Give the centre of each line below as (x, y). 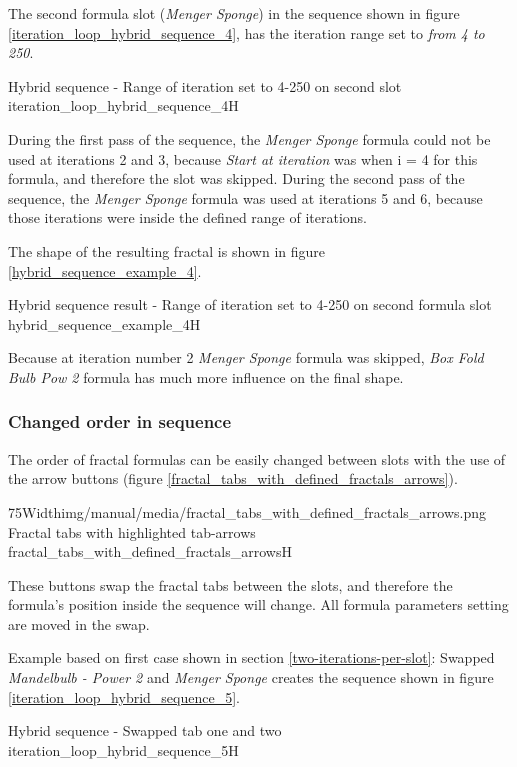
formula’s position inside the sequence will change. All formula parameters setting (258, 604)
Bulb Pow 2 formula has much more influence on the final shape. (206, 376)
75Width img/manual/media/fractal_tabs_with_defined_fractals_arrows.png (247, 511)
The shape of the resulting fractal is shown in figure (166, 250)
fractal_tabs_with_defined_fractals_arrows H (150, 551)
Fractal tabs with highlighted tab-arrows (132, 531)
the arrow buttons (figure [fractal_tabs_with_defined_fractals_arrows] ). (233, 478)
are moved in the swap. (79, 623)
